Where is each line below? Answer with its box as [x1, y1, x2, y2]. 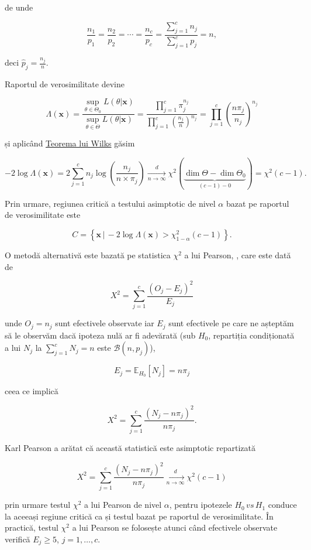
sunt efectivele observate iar [55, 317, 154, 329]
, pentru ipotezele [169, 498, 232, 511]
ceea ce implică [5, 385, 58, 397]
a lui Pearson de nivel [84, 498, 162, 511]
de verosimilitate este [5, 209, 81, 221]
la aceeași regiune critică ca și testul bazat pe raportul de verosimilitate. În [5, 510, 274, 522]
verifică [5, 532, 30, 545]
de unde [5, 1, 33, 13]
